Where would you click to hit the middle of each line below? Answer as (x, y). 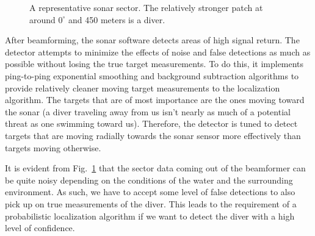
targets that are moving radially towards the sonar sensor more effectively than (153, 135)
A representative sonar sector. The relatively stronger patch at (146, 7)
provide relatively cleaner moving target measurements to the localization (143, 88)
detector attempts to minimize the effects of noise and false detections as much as (158, 52)
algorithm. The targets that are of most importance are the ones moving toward (155, 100)
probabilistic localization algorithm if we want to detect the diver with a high (150, 216)
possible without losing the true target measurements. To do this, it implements (154, 64)
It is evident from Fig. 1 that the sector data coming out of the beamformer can (155, 168)
